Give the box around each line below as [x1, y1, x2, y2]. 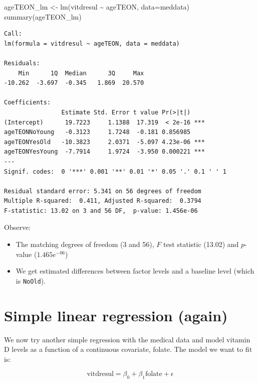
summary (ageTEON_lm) [4, 11, 82, 22]
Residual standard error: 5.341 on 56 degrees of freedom [4, 187, 201, 195]
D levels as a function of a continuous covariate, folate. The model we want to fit [4, 344, 252, 354]
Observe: [4, 222, 31, 232]
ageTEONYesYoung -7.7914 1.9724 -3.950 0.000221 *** [4, 148, 205, 156]
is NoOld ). [16, 275, 46, 286]
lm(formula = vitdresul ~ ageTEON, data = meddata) [4, 40, 180, 47]
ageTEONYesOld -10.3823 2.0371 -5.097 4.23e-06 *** [4, 138, 205, 146]
